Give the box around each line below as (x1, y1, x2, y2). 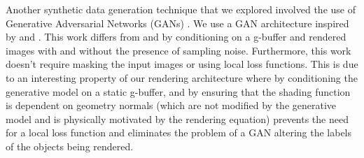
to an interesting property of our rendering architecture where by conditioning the (6, 70, 358, 85)
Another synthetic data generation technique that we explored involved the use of (6, 2, 356, 16)
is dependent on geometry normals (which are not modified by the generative (6, 98, 337, 113)
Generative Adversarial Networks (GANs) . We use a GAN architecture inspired (6, 15, 349, 30)
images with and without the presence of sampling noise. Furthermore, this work (6, 43, 351, 57)
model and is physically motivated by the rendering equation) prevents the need (6, 111, 349, 126)
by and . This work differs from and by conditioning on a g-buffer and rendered (6, 29, 346, 44)
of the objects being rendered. (6, 138, 134, 153)
